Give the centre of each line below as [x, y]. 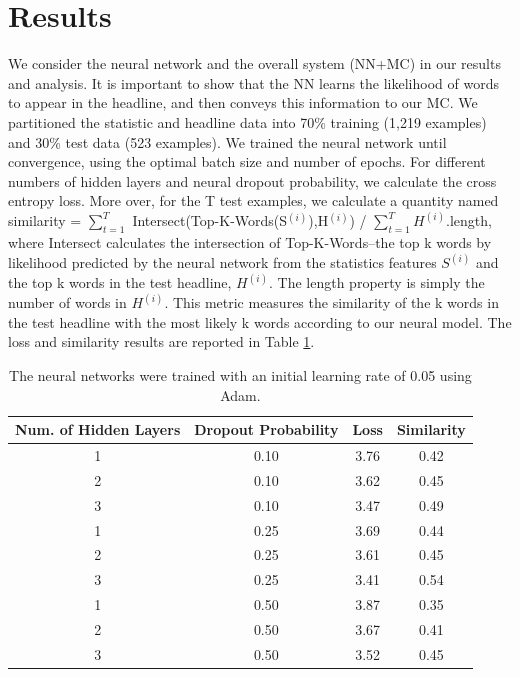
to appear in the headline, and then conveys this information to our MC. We [243, 102]
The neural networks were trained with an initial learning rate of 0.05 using [240, 374]
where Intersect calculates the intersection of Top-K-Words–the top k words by [250, 242]
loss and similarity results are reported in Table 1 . [161, 341]
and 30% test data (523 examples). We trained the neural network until [227, 141]
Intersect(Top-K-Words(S [210, 220]
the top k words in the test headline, [120, 282]
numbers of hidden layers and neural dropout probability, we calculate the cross [252, 180]
